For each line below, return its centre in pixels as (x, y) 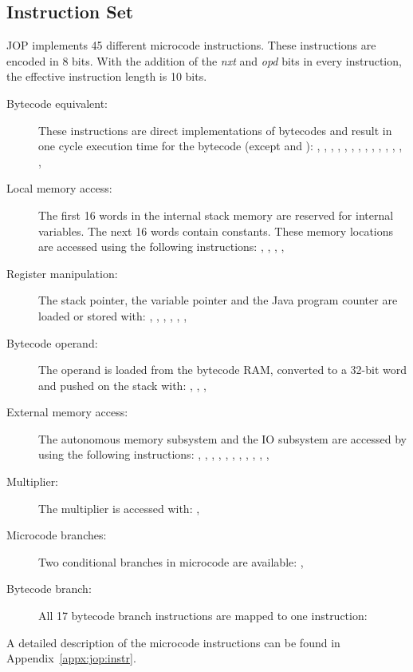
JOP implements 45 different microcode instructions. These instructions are (191, 45)
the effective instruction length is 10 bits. (107, 76)
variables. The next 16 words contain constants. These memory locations (216, 231)
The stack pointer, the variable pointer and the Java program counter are (218, 300)
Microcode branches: (57, 535)
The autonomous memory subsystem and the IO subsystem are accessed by (222, 438)
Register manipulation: (62, 273)
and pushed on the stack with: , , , (122, 385)
